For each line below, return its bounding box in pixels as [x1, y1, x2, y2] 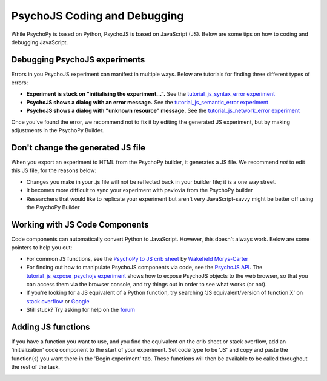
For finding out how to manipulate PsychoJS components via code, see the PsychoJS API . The [26, 264, 263, 271]
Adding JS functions [11, 322, 90, 332]
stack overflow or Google [26, 297, 90, 305]
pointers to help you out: [11, 244, 73, 251]
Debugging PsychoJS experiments [11, 55, 145, 65]
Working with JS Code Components [11, 219, 149, 230]
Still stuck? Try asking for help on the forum [26, 306, 136, 314]
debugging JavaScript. [11, 38, 68, 46]
